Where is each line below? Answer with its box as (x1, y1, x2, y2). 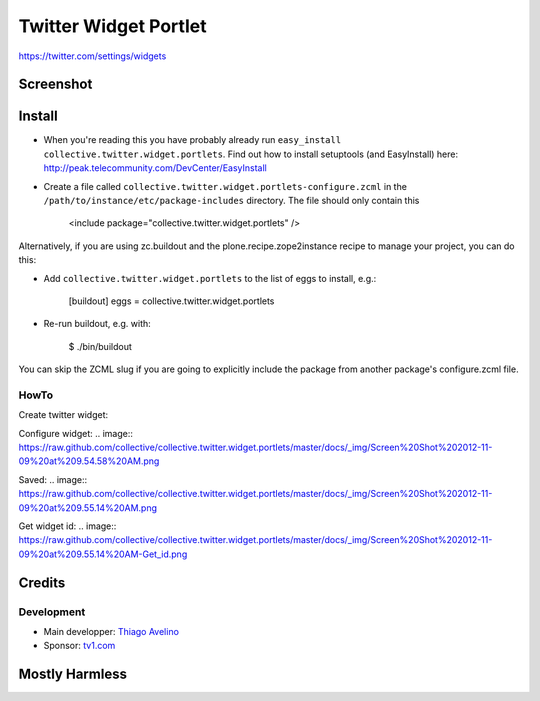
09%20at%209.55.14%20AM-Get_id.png (18, 548, 188, 560)
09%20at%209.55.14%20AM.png (18, 501, 158, 514)
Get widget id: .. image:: (18, 520, 117, 532)
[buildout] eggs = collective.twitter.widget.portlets (68, 295, 275, 307)
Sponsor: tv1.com (43, 640, 116, 652)
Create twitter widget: (18, 409, 109, 421)
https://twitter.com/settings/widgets (18, 50, 167, 62)
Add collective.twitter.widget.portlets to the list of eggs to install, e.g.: (43, 272, 377, 284)
